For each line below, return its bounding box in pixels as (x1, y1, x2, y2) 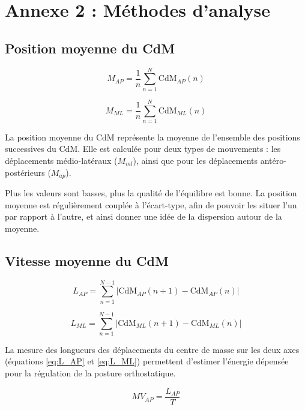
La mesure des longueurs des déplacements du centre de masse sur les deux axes (5, 343, 300, 355)
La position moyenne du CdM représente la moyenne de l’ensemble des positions (5, 130, 300, 143)
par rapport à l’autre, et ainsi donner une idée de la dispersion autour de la (5, 210, 282, 223)
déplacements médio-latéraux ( (5, 154, 118, 167)
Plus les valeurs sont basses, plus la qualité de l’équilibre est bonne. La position (5, 187, 297, 199)
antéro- (260, 154, 286, 167)
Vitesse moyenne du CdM (5, 251, 169, 270)
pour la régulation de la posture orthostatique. (5, 367, 176, 379)
